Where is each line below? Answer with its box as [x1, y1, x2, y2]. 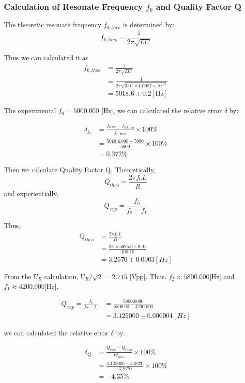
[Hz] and [209, 271, 235, 281]
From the [4, 271, 31, 281]
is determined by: [123, 19, 174, 30]
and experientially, [4, 188, 59, 198]
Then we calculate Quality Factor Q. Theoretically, [4, 165, 155, 175]
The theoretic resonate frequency [4, 19, 102, 30]
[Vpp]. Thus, [129, 271, 167, 281]
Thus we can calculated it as [4, 52, 89, 63]
